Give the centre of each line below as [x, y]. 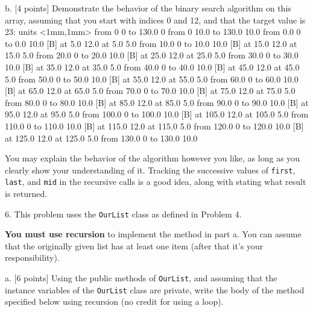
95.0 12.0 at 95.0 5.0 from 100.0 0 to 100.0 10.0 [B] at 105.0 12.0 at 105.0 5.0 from [157, 114]
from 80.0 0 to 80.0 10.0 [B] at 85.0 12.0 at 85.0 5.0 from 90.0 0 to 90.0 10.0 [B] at [157, 102]
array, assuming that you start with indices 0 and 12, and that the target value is [155, 20]
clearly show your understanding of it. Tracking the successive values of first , [150, 170]
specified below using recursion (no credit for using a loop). [114, 301]
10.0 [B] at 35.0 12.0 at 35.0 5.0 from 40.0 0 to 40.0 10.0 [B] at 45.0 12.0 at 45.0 [152, 67]
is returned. [26, 194]
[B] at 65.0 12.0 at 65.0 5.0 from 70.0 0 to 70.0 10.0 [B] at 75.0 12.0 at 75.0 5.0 [150, 91]
